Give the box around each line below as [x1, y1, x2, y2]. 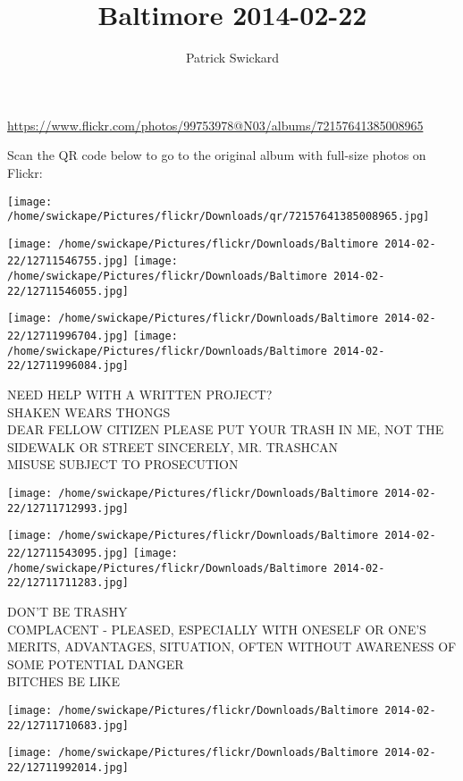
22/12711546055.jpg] [7, 284, 130, 298]
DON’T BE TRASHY [7, 601, 128, 620]
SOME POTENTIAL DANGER [7, 654, 184, 673]
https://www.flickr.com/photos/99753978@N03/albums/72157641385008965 [7, 115, 424, 134]
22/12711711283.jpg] [7, 576, 130, 590]
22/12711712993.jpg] [7, 501, 130, 515]
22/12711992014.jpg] [7, 760, 130, 774]
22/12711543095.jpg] [7, 547, 130, 559]
